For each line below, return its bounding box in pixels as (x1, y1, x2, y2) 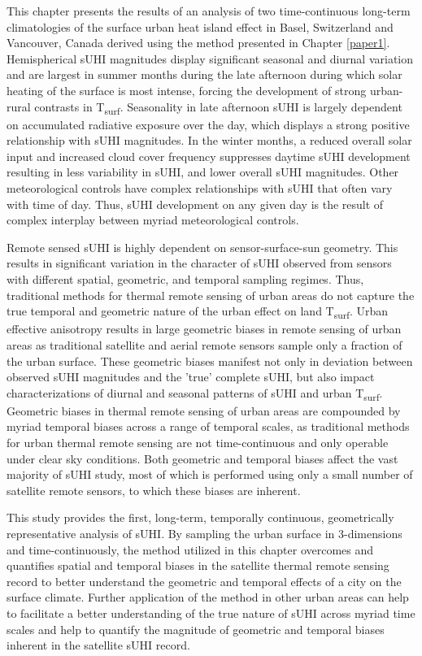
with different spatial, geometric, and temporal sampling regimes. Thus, (7, 271, 364, 288)
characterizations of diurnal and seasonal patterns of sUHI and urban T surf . (7, 384, 383, 403)
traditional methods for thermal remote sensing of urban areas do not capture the (7, 286, 415, 303)
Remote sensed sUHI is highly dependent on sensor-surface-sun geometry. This (7, 238, 398, 255)
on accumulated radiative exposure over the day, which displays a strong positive (7, 115, 410, 133)
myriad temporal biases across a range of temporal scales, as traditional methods (7, 418, 410, 435)
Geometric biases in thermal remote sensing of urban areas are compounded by (7, 402, 401, 419)
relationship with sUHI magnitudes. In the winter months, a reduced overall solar (7, 132, 412, 149)
